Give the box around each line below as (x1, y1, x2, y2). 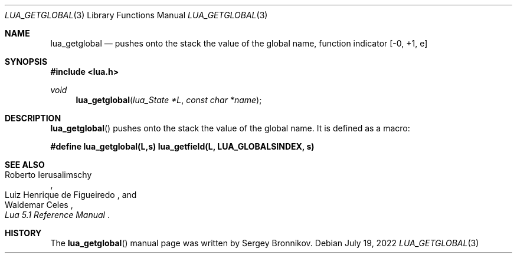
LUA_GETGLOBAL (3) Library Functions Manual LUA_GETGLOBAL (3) (5, 10, 268, 20)
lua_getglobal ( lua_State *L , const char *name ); (76, 95, 262, 105)
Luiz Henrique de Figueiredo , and (5, 190, 137, 200)
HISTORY (5, 228, 42, 238)
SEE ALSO (5, 160, 45, 170)
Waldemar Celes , (5, 200, 73, 210)
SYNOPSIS (5, 57, 48, 67)
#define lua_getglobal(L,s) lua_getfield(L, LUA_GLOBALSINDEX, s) (50, 141, 315, 151)
